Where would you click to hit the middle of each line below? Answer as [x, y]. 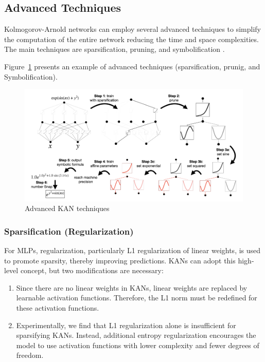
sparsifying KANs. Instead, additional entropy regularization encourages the [136, 335]
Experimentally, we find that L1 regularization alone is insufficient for [126, 325]
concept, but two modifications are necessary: [92, 270]
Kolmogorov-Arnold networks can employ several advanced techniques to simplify [132, 29]
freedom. [30, 355]
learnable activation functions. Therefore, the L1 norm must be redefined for [137, 298]
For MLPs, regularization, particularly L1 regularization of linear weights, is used [132, 250]
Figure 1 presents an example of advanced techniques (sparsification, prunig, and [132, 66]
